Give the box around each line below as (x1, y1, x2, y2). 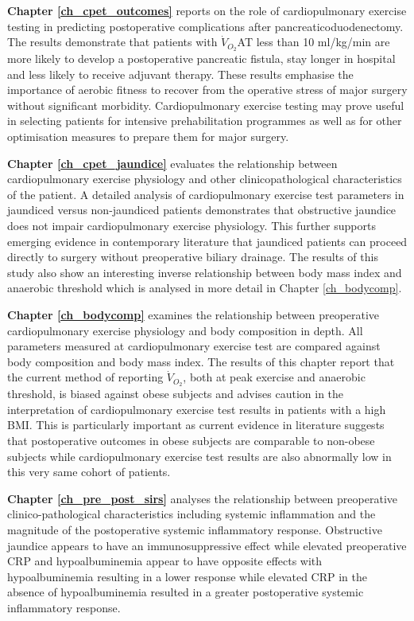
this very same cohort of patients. (7, 463, 171, 480)
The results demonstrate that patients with (7, 33, 218, 50)
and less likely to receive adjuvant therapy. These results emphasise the (7, 65, 354, 82)
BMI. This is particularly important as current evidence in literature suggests (7, 416, 385, 433)
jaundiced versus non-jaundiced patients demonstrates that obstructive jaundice (7, 201, 397, 218)
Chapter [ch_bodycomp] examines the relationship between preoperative (7, 306, 380, 322)
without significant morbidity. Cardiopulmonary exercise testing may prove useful (7, 96, 404, 113)
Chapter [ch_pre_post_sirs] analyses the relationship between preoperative (7, 490, 397, 506)
